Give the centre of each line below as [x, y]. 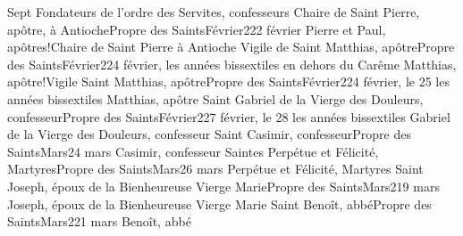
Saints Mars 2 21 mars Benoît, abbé [99, 221]
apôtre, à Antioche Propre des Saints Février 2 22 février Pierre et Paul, [197, 29]
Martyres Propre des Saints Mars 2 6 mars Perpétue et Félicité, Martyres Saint [215, 169]
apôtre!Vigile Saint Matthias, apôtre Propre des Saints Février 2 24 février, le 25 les [228, 81]
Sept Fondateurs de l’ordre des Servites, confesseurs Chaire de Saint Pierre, [214, 12]
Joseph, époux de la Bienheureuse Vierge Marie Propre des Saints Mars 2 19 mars [223, 186]
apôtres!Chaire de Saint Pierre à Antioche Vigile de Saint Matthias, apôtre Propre [231, 47]
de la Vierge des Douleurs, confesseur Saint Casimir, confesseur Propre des [210, 134]
